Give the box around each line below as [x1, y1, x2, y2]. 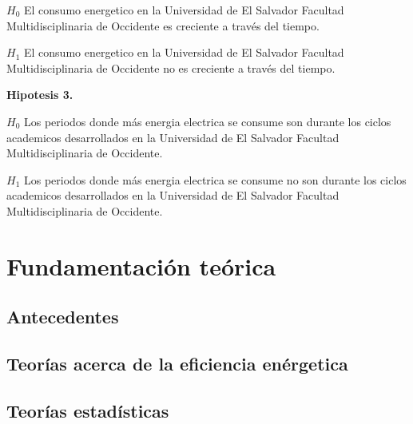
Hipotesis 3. [6, 86, 73, 103]
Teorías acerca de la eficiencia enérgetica [6, 351, 348, 376]
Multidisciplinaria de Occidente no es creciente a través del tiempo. [6, 59, 336, 76]
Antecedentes [6, 304, 119, 329]
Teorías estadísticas [6, 398, 169, 422]
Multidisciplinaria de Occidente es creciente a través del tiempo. [6, 17, 320, 34]
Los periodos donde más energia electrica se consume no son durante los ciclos [23, 171, 407, 188]
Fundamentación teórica [6, 249, 276, 282]
